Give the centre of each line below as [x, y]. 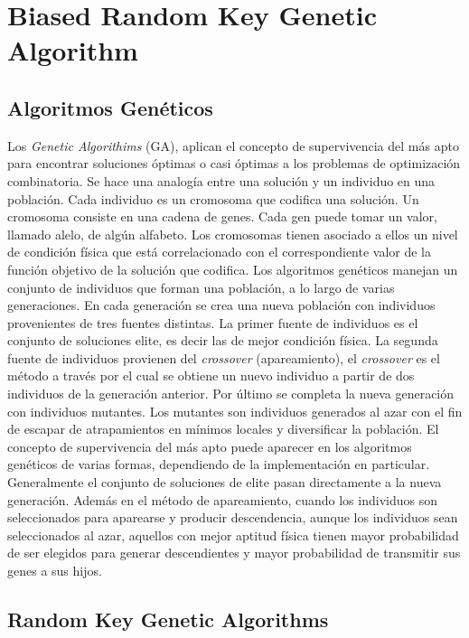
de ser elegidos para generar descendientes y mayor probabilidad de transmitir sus [234, 553]
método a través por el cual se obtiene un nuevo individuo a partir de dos [211, 375]
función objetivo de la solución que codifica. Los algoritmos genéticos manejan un [233, 269]
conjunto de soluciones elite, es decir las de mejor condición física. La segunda [223, 340]
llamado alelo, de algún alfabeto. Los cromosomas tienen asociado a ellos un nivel [233, 234]
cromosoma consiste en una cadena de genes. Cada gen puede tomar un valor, [222, 216]
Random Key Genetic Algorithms [168, 619]
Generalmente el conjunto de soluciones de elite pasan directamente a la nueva [225, 482]
